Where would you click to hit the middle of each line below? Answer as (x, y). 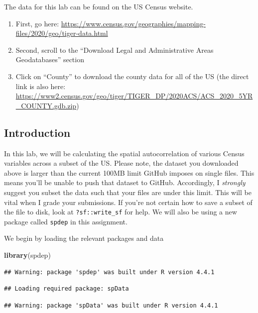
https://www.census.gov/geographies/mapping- (133, 23)
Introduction (37, 132)
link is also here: (41, 86)
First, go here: (37, 23)
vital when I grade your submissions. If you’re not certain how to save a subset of (128, 202)
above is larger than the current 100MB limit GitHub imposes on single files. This (129, 172)
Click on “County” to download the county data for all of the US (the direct (132, 76)
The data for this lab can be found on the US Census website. (99, 6)
